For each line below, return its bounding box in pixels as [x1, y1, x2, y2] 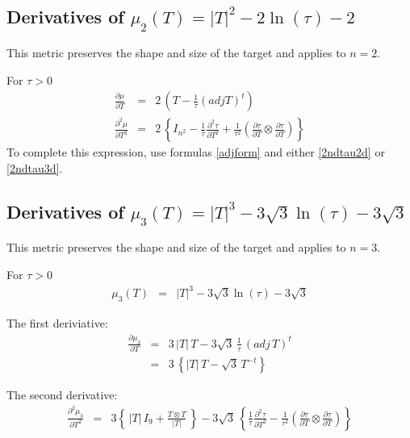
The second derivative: [6, 386, 118, 403]
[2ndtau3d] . [6, 159, 63, 176]
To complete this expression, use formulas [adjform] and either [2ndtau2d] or [6, 144, 385, 161]
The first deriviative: [6, 314, 108, 331]
